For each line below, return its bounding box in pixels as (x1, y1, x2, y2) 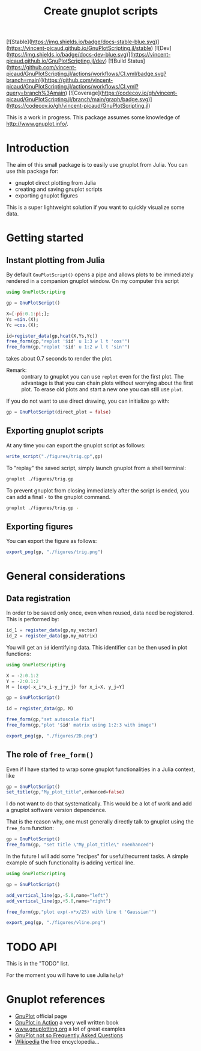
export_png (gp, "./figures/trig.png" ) (6, 549, 103, 555)
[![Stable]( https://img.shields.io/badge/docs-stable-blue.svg (6, 38, 156, 46)
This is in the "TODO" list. (6, 960, 70, 967)
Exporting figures (6, 521, 73, 532)
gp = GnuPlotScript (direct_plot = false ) (6, 409, 112, 415)
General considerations (6, 569, 126, 583)
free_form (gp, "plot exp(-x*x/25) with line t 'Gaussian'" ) (6, 909, 157, 915)
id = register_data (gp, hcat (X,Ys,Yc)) (6, 333, 98, 339)
